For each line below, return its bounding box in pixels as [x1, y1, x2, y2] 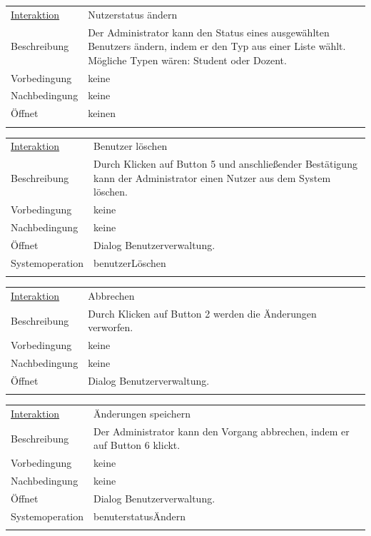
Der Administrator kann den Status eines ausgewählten [88, 24, 330, 39]
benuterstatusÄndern [93, 508, 186, 523]
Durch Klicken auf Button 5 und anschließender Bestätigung [93, 156, 357, 171]
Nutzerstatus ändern [88, 6, 178, 21]
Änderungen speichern [93, 405, 190, 420]
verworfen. [88, 320, 133, 335]
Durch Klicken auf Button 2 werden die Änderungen [88, 305, 317, 320]
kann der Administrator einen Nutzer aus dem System [93, 170, 331, 185]
